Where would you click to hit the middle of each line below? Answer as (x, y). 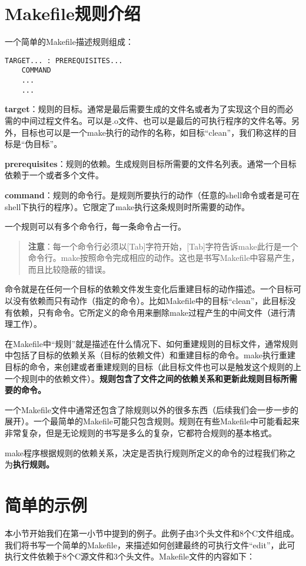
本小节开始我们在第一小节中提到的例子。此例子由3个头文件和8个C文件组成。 (152, 533)
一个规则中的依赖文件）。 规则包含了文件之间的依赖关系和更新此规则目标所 (147, 378)
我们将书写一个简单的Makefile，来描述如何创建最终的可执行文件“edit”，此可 (150, 544)
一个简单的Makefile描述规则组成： (69, 42)
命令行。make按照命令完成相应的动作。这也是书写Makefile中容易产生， (164, 258)
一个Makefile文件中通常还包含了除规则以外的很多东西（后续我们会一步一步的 (152, 409)
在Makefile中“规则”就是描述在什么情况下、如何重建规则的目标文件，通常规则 (152, 343)
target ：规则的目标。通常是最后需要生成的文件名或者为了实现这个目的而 (145, 109)
